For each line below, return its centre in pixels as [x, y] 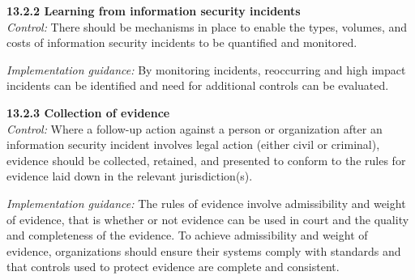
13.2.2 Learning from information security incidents [154, 11]
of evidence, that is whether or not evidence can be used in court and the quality [208, 219]
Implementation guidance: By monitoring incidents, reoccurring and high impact [206, 69]
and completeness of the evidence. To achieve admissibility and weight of [187, 235]
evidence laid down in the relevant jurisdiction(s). [130, 176]
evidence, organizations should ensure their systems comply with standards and [204, 250]
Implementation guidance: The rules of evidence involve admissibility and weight [206, 203]
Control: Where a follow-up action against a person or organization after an [195, 128]
